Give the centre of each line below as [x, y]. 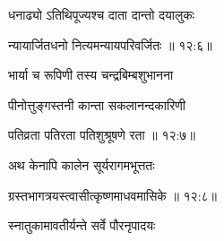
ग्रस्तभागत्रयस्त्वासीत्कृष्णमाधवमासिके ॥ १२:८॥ [113, 195]
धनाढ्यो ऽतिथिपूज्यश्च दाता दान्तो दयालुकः [101, 14]
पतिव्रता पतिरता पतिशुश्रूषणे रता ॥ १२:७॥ [102, 135]
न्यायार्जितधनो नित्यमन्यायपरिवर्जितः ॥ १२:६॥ [110, 44]
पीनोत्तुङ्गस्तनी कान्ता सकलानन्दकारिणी [97, 104]
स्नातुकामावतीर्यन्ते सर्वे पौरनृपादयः [82, 225]
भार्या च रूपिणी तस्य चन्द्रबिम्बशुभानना [91, 75]
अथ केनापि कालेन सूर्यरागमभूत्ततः [82, 164]
